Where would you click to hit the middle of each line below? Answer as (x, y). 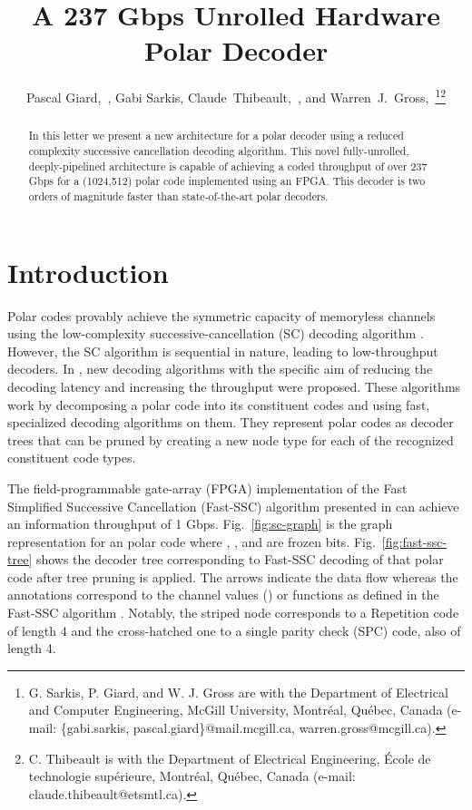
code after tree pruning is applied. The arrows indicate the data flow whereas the (233, 576)
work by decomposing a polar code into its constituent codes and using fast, (219, 404)
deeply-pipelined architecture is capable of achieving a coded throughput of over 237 (228, 166)
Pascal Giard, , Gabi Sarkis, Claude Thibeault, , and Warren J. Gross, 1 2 (236, 96)
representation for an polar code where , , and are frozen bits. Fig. (192, 541)
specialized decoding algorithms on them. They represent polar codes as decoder (231, 422)
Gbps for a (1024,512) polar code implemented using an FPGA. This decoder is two (227, 181)
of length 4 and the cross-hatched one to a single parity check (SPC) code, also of (234, 630)
